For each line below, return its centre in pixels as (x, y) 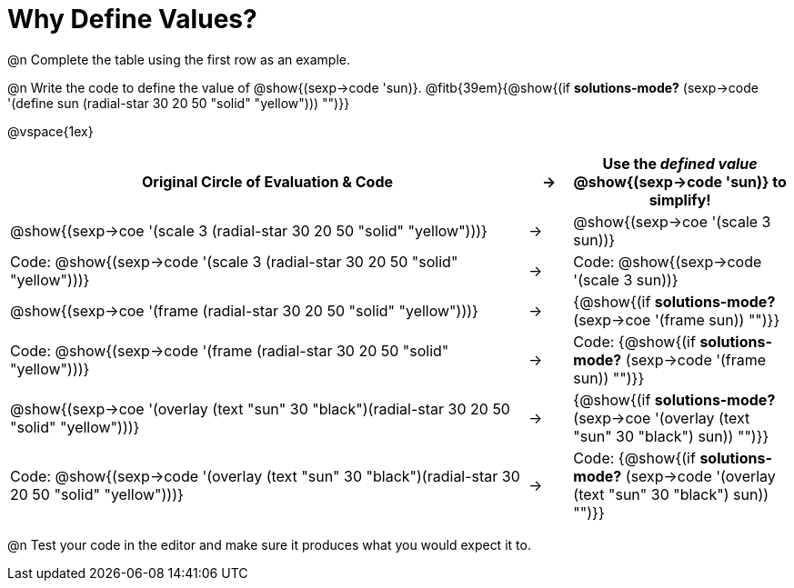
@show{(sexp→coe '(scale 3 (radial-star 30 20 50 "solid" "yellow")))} (249, 230)
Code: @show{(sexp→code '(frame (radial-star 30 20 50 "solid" (230, 350)
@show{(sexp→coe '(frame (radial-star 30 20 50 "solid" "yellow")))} (244, 310)
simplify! (680, 199)
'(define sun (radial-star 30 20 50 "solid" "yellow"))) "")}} (179, 103)
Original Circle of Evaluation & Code (267, 181)
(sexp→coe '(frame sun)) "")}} (677, 319)
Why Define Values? (132, 19)
